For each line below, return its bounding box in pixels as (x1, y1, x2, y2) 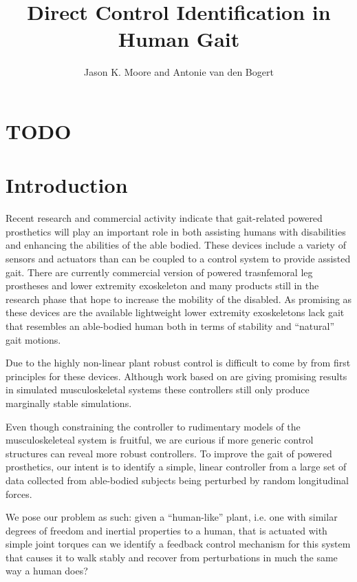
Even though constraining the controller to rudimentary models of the (6, 419, 301, 433)
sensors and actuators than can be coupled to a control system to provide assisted (6, 251, 351, 265)
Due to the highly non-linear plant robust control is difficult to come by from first (6, 355, 351, 370)
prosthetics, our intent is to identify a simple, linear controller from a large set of (6, 459, 347, 474)
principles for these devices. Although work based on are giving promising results (6, 368, 347, 383)
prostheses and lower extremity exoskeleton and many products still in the (6, 278, 319, 293)
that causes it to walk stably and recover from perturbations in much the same (6, 550, 338, 564)
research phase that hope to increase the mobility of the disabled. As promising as (6, 291, 352, 306)
